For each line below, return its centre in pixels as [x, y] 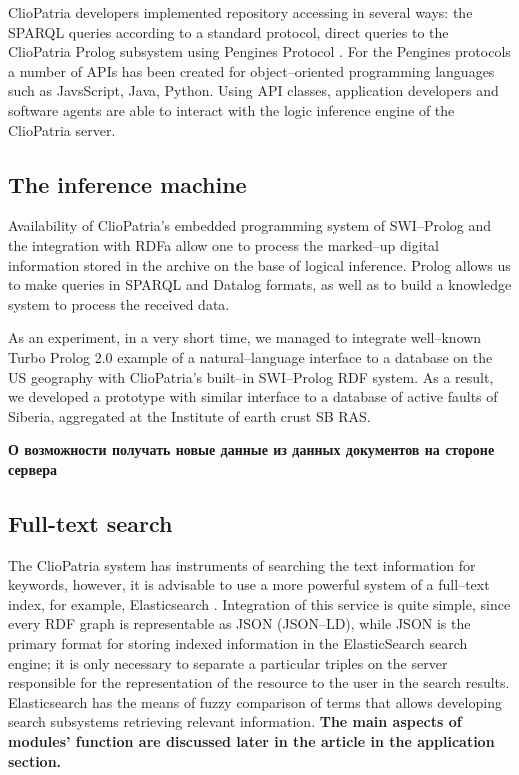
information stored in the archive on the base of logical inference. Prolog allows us [259, 264]
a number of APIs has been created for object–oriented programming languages [251, 70]
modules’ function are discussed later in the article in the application [251, 741]
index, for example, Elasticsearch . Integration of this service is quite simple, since [259, 603]
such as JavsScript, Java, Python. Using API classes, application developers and [253, 90]
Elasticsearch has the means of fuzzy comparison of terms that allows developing [255, 701]
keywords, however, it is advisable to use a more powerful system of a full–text [249, 584]
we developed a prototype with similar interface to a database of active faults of [253, 396]
